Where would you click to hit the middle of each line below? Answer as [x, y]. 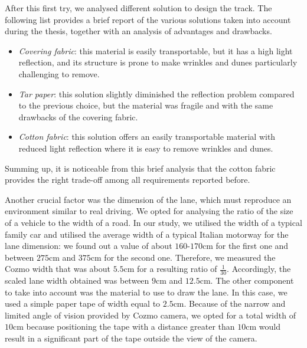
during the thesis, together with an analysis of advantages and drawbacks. [138, 31]
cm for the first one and [245, 246]
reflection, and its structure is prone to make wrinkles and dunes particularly [158, 62]
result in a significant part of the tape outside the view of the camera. [131, 338]
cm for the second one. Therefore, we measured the [183, 257]
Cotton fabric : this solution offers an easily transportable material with [147, 137]
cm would [263, 326]
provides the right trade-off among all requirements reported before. [128, 180]
